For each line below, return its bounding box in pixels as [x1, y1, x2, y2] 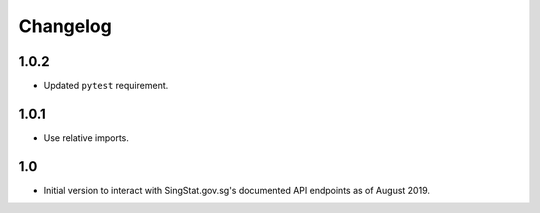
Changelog [18, 15, 112, 37]
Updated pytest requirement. [43, 80, 169, 92]
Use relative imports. [43, 131, 130, 144]
